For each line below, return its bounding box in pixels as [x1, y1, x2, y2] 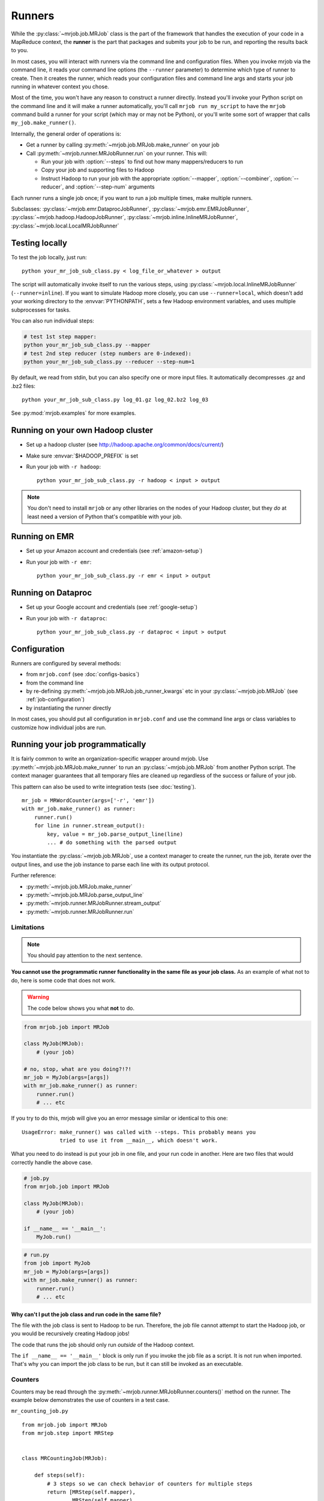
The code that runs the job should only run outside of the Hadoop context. [11, 1341, 195, 1348]
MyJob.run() [36, 1234, 72, 1240]
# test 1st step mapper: [23, 333, 97, 340]
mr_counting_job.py [11, 1408, 68, 1415]
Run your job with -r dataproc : [26, 614, 107, 621]
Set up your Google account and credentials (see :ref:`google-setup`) [26, 603, 198, 611]
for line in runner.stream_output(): [34, 823, 145, 829]
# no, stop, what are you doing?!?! [23, 1066, 132, 1072]
